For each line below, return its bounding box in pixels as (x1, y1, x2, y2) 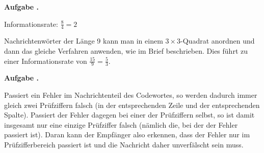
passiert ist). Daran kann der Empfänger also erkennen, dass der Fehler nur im (4, 129, 250, 140)
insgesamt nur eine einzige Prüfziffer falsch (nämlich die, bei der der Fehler (4, 119, 238, 130)
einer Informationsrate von (4, 55, 87, 66)
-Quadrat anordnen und (180, 35, 255, 46)
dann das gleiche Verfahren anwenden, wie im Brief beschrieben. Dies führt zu (4, 46, 248, 56)
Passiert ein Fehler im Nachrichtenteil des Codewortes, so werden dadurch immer (4, 90, 257, 100)
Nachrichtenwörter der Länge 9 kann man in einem (4, 35, 163, 46)
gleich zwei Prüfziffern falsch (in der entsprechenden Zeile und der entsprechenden (4, 99, 260, 110)
